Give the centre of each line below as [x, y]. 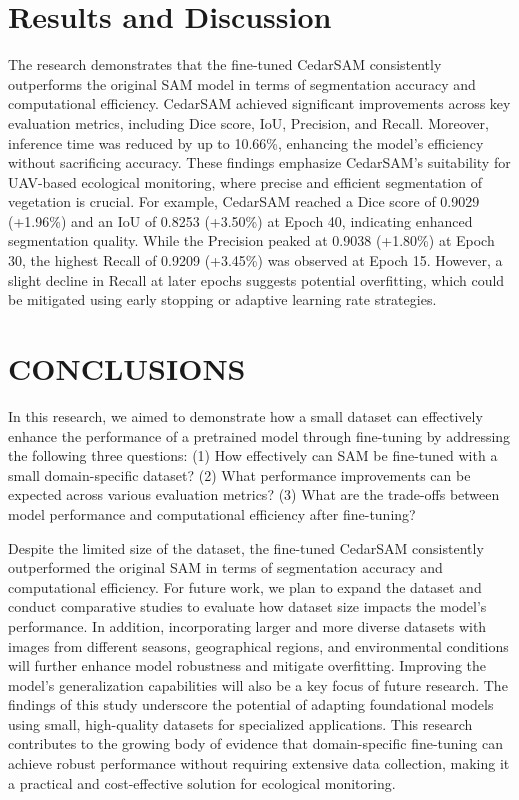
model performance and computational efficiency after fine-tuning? [212, 513]
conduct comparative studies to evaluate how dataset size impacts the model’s [247, 606]
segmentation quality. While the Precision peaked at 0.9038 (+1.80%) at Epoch [251, 240]
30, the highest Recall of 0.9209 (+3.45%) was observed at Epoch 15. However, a [255, 260]
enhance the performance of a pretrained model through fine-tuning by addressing [259, 435]
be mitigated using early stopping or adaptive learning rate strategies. [222, 299]
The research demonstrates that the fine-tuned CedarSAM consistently [225, 64]
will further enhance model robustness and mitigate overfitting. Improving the [247, 665]
